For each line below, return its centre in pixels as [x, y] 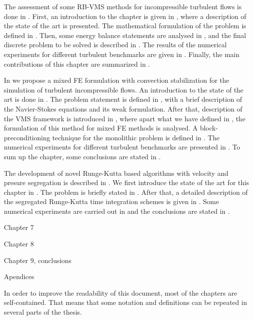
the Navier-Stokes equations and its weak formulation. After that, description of [123, 108]
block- [209, 128]
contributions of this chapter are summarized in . [77, 64]
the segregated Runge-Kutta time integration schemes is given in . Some [111, 201]
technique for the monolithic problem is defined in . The [136, 137]
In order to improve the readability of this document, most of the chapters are [121, 292]
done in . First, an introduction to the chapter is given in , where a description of [125, 16]
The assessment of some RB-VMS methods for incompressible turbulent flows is [123, 6]
